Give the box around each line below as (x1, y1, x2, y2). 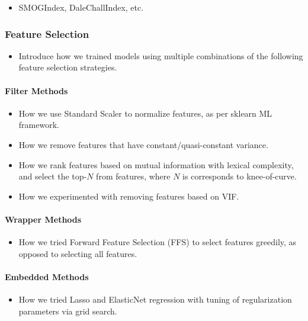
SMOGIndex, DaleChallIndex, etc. (18, 1, 144, 13)
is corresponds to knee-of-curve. (182, 170, 297, 182)
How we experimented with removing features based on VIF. (18, 190, 239, 202)
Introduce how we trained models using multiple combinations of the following (18, 49, 303, 62)
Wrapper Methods (5, 213, 82, 225)
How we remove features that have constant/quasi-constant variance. (18, 138, 268, 150)
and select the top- (18, 170, 87, 182)
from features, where (96, 170, 171, 182)
